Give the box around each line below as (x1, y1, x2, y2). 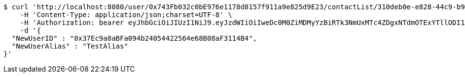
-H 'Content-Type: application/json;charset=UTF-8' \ (20, 11, 232, 19)
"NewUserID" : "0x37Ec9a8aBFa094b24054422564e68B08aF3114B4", (11, 34, 257, 42)
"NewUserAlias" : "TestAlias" (11, 42, 128, 50)
